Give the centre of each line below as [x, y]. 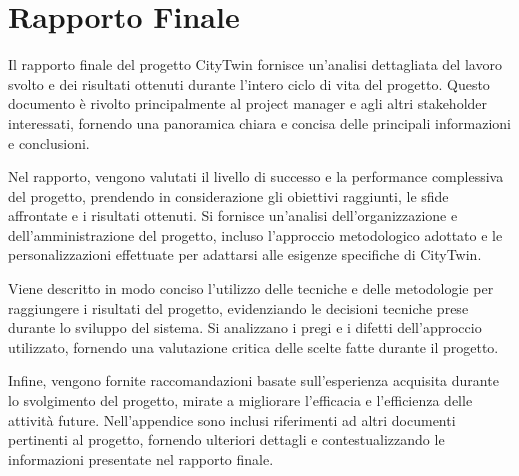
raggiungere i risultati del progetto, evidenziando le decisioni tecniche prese [238, 307]
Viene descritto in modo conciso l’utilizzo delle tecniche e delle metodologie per [251, 288]
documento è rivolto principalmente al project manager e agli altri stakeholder [248, 103]
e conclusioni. [49, 142]
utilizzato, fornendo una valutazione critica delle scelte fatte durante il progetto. [253, 346]
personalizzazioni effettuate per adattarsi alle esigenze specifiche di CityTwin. [245, 254]
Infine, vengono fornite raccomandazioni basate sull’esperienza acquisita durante [253, 380]
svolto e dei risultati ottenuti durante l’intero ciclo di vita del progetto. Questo [249, 83]
